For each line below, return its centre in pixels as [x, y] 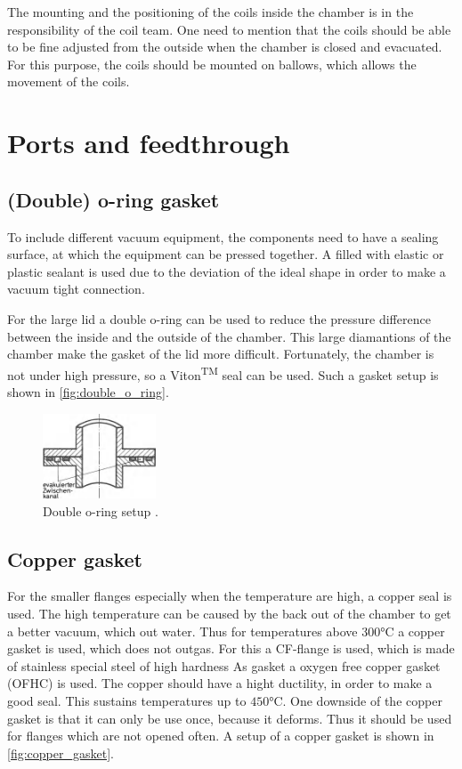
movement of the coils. [69, 81]
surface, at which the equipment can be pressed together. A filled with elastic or [226, 254]
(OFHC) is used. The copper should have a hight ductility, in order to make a [220, 683]
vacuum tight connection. [76, 289]
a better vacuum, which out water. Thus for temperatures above [182, 631]
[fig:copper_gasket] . [61, 753]
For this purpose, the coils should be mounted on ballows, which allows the [212, 64]
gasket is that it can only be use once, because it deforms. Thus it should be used [230, 718]
